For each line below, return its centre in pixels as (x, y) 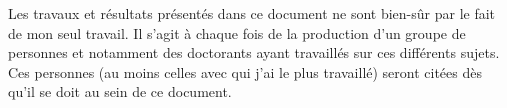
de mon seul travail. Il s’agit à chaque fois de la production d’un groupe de (237, 32)
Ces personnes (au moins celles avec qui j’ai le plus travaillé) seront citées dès (245, 71)
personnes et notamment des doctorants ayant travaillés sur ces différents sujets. (254, 52)
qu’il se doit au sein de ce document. (120, 91)
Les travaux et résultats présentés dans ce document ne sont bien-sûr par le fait (252, 13)
